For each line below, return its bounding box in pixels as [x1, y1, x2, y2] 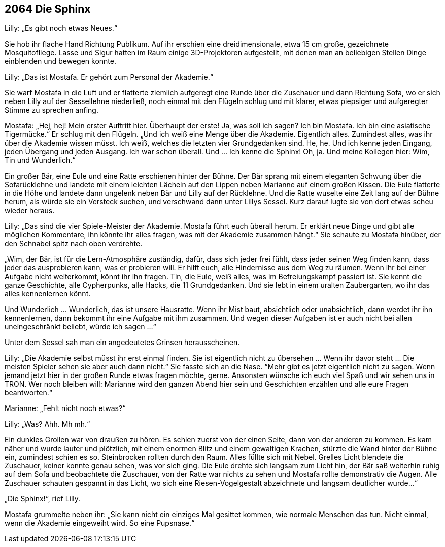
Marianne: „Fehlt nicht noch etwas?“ [5, 404, 126, 413]
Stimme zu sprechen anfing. [5, 106, 98, 115]
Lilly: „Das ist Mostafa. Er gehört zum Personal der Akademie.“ [5, 73, 213, 82]
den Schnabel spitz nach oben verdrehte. [5, 239, 143, 248]
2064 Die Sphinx [5, 3, 91, 15]
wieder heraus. [5, 206, 55, 215]
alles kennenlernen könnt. [5, 289, 91, 298]
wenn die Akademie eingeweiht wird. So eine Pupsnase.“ [5, 519, 195, 528]
